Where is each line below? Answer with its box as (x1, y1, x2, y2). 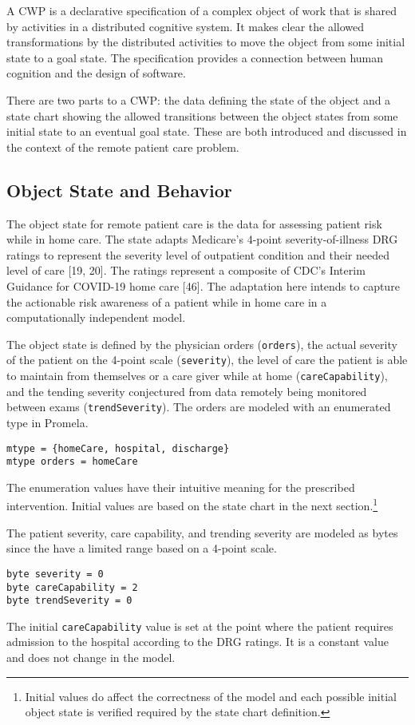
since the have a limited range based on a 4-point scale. (6, 540, 277, 557)
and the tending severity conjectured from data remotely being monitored (6, 382, 367, 399)
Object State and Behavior (6, 177, 232, 202)
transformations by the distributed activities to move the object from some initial (6, 34, 405, 50)
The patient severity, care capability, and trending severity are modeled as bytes (6, 524, 398, 541)
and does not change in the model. (6, 649, 176, 666)
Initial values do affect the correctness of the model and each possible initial (25, 687, 397, 704)
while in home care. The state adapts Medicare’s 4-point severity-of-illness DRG (6, 231, 398, 248)
